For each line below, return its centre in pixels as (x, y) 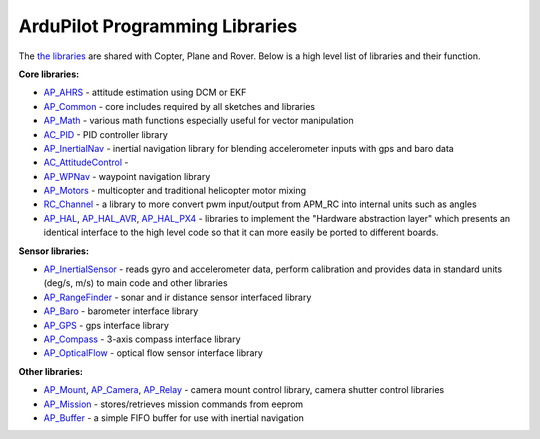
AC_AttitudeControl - (86, 162)
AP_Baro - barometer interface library (121, 311)
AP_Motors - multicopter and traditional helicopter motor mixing (175, 191)
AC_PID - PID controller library (106, 134)
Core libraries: (49, 74)
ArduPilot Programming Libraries (158, 26)
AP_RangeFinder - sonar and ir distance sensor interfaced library (177, 297)
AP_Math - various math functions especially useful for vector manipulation (198, 121)
